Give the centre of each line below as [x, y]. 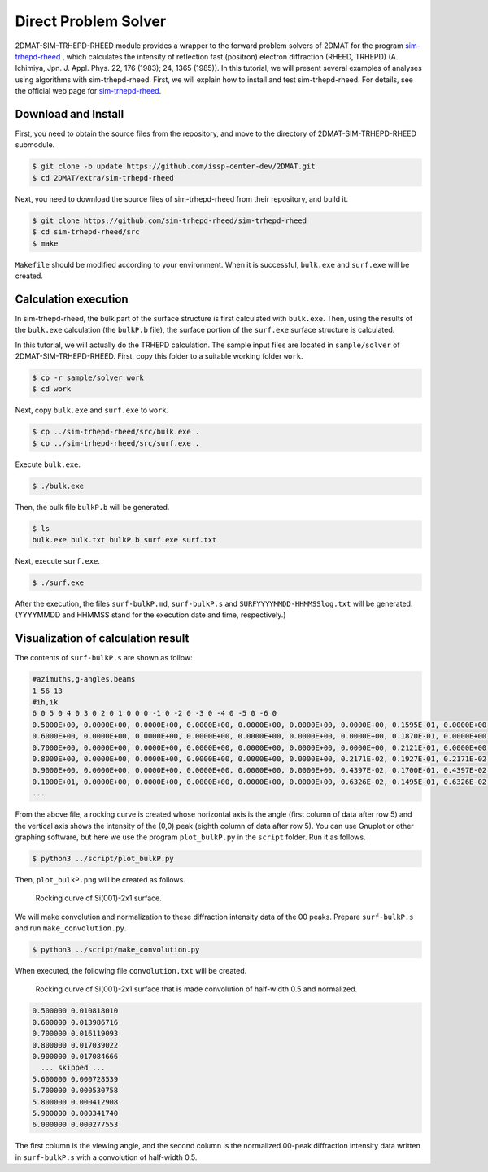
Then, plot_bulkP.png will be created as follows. [100, 879]
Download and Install [70, 114]
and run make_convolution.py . [71, 928]
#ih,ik [45, 702]
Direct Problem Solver [91, 21]
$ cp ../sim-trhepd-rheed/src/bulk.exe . [116, 432]
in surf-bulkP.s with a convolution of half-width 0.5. [106, 1157]
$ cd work [52, 389]
